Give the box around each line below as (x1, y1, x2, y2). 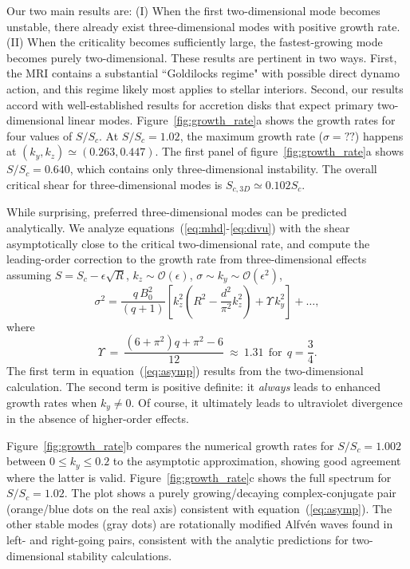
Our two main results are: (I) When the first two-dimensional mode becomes (6, 2, 380, 18)
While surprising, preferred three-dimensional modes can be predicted (6, 203, 347, 220)
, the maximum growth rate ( (179, 127, 323, 144)
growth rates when (6, 393, 97, 410)
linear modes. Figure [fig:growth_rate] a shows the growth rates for (68, 112, 396, 128)
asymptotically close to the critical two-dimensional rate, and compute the (6, 235, 370, 251)
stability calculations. (68, 547, 172, 563)
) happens (354, 127, 404, 144)
